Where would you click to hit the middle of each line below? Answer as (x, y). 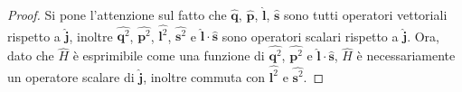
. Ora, (423, 36)
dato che (31, 55)
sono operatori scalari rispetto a (310, 36)
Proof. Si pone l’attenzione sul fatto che (117, 14)
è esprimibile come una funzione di (169, 55)
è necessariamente (406, 55)
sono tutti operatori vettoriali (365, 14)
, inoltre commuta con (204, 76)
